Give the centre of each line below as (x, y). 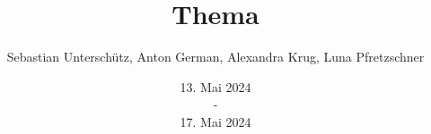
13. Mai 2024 (215, 86)
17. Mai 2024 (215, 121)
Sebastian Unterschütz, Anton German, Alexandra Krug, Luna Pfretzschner (215, 57)
